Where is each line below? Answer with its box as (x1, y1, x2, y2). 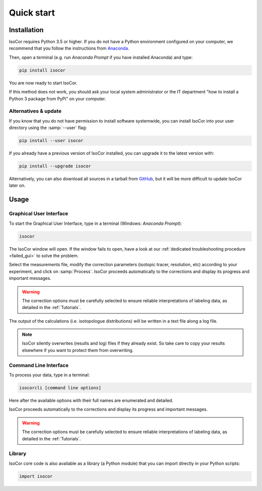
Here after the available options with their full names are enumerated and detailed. (9, 397, 174, 403)
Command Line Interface (9, 362, 69, 368)
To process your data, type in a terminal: (9, 372, 90, 378)
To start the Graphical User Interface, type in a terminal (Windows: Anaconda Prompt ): (9, 220, 182, 226)
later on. (9, 182, 26, 188)
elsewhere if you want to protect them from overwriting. (22, 347, 134, 353)
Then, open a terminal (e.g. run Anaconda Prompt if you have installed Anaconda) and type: (9, 54, 193, 60)
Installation (9, 26, 44, 34)
